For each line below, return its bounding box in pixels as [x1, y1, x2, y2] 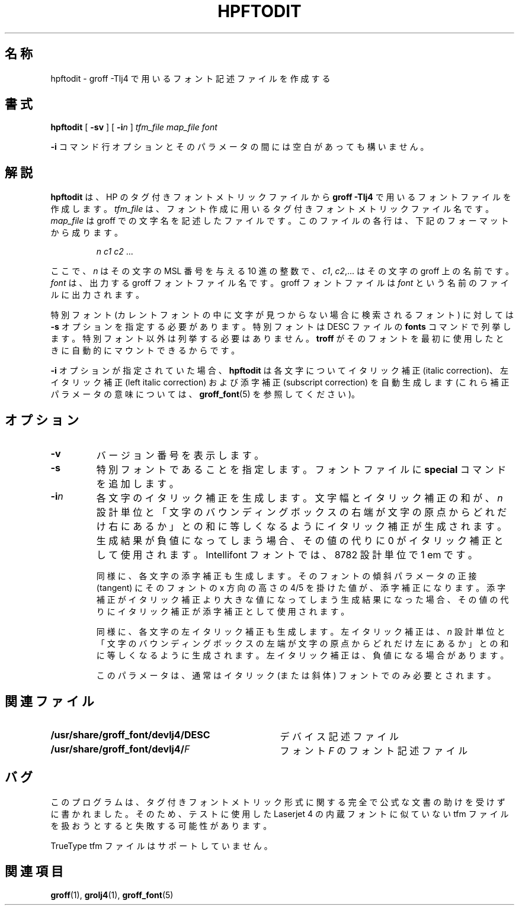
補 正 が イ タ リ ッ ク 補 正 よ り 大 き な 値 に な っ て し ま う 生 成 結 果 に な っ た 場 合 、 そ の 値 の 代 [96, 594, 509, 605]
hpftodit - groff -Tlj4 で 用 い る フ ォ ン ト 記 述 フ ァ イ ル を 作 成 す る [50, 73, 331, 83]
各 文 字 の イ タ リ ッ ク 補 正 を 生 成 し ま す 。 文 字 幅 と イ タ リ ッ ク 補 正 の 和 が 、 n [96, 492, 503, 504]
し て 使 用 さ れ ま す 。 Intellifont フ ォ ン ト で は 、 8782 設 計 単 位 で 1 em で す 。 [96, 549, 478, 561]
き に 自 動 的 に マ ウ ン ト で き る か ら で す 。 [50, 345, 240, 356]
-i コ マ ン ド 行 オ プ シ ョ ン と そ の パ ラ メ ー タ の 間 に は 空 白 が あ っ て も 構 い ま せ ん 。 [50, 142, 429, 152]
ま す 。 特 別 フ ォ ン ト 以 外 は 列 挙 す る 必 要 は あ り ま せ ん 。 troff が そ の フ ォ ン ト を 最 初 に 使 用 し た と [50, 333, 504, 344]
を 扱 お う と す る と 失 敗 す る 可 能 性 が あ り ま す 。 [50, 820, 272, 831]
